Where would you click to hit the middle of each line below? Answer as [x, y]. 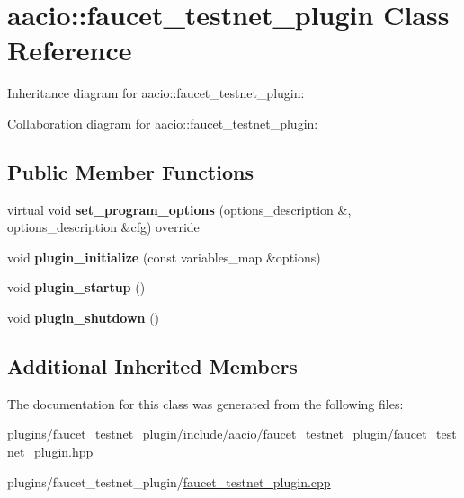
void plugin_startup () [76, 287]
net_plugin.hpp [50, 452]
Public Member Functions [130, 171]
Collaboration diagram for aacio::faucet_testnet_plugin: [163, 123]
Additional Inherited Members [152, 366]
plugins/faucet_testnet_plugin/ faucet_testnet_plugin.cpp [169, 481]
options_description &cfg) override [103, 227]
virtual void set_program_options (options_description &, [179, 209]
